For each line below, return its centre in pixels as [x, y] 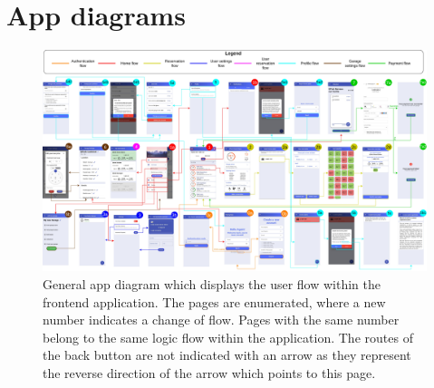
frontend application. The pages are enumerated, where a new [214, 301]
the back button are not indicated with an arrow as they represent [227, 355]
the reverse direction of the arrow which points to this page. [209, 372]
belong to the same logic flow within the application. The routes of [228, 337]
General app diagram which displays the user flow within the [212, 284]
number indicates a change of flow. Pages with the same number [221, 320]
